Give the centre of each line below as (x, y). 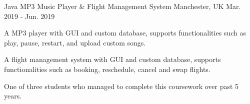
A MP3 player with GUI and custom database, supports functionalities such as (125, 33)
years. (13, 96)
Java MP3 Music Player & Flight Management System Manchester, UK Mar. (122, 6)
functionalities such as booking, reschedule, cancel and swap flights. (107, 69)
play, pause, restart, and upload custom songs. (75, 42)
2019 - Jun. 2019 (29, 16)
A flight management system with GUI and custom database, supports (112, 59)
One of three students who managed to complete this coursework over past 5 (121, 86)
